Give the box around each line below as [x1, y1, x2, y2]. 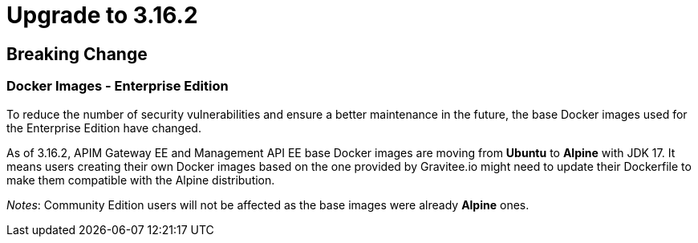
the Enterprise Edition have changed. [6, 120, 201, 135]
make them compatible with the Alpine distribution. [6, 172, 275, 187]
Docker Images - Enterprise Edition [6, 78, 229, 95]
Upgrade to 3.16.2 [6, 2, 198, 29]
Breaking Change [6, 43, 148, 64]
